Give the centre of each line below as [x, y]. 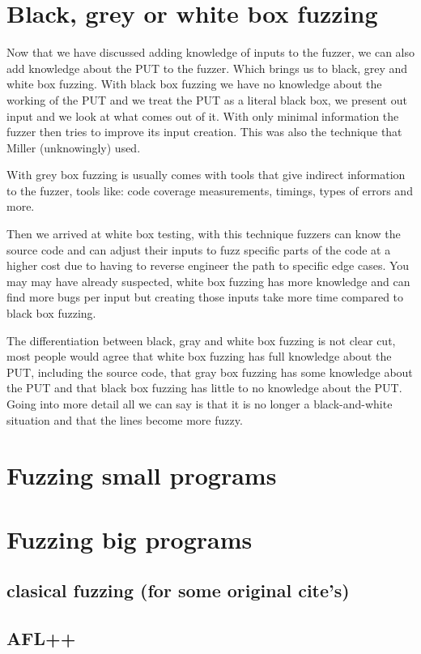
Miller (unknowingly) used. [74, 147]
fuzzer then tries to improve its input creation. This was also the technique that [204, 132]
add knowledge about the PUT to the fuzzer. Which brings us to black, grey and [207, 68]
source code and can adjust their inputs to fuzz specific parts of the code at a [199, 249]
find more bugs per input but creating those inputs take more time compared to [205, 297]
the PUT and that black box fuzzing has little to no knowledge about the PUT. [204, 388]
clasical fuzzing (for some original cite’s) [178, 590]
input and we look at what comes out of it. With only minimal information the [203, 115]
